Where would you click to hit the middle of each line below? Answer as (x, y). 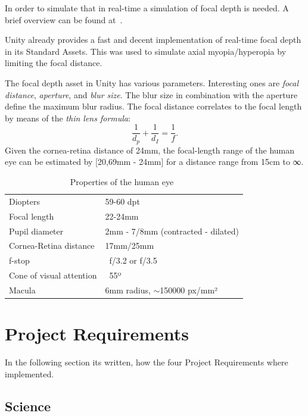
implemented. (29, 373)
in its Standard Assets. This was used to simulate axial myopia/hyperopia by (146, 51)
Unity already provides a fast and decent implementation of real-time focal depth (153, 40)
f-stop (19, 260)
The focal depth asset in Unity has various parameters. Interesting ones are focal (152, 82)
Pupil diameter (36, 231)
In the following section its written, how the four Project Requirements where (147, 362)
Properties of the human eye (122, 182)
